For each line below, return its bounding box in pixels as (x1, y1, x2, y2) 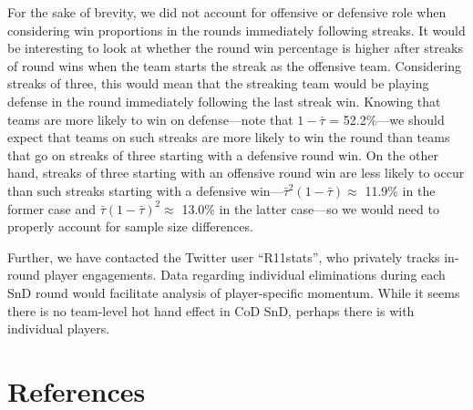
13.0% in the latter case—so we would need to (181, 199, 439, 218)
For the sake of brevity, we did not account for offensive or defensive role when (7, 3, 447, 21)
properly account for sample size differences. (7, 217, 253, 236)
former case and (7, 199, 96, 218)
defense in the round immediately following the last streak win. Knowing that (7, 91, 441, 110)
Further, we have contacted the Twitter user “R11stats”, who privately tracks (7, 247, 440, 266)
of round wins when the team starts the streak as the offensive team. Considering (7, 56, 462, 75)
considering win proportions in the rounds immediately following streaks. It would (7, 20, 466, 39)
